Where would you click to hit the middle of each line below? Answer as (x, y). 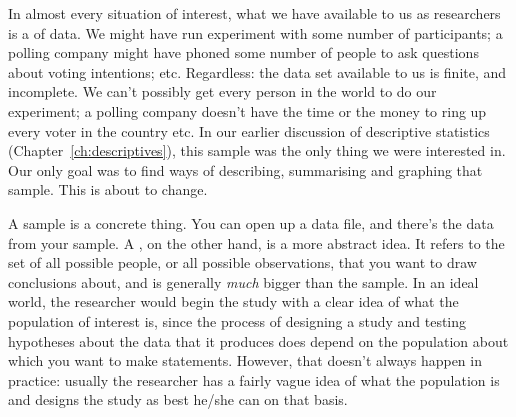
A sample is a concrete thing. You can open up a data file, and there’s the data (251, 222)
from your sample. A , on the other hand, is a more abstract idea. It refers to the (256, 242)
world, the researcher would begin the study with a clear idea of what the (233, 301)
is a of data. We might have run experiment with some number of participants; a (255, 32)
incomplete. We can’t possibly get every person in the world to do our (222, 91)
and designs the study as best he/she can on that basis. (178, 399)
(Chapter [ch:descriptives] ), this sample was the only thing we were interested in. (257, 150)
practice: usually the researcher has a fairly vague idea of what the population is (254, 379)
